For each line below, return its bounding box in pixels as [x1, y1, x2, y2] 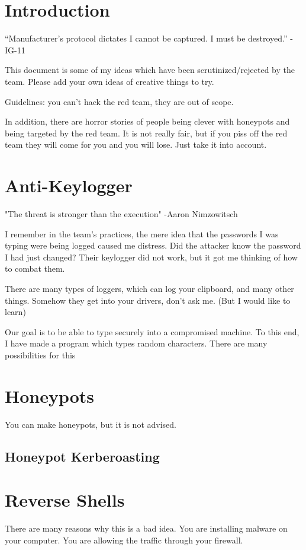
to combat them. [5, 262, 65, 275]
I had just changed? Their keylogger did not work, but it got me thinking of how [5, 250, 298, 263]
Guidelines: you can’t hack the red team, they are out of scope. [5, 95, 234, 107]
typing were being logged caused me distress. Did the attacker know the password [5, 239, 301, 252]
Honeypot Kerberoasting [5, 447, 160, 465]
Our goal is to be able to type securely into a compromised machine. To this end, [5, 325, 299, 338]
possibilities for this [5, 348, 76, 361]
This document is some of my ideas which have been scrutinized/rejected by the [5, 63, 295, 76]
